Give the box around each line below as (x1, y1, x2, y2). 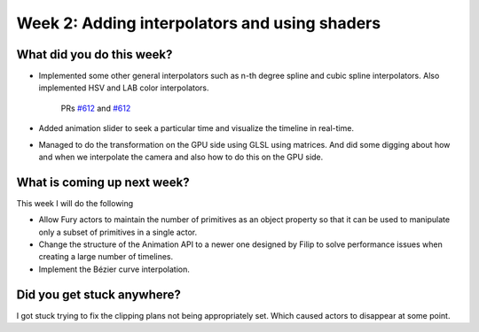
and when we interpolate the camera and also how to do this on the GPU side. (38, 151, 324, 163)
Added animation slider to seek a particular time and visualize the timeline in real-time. (38, 123, 355, 134)
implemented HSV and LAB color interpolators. (38, 82, 209, 93)
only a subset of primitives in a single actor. (38, 227, 198, 237)
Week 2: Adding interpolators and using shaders (16, 13, 381, 33)
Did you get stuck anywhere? (16, 287, 182, 302)
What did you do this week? (16, 47, 173, 62)
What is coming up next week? (16, 174, 190, 189)
